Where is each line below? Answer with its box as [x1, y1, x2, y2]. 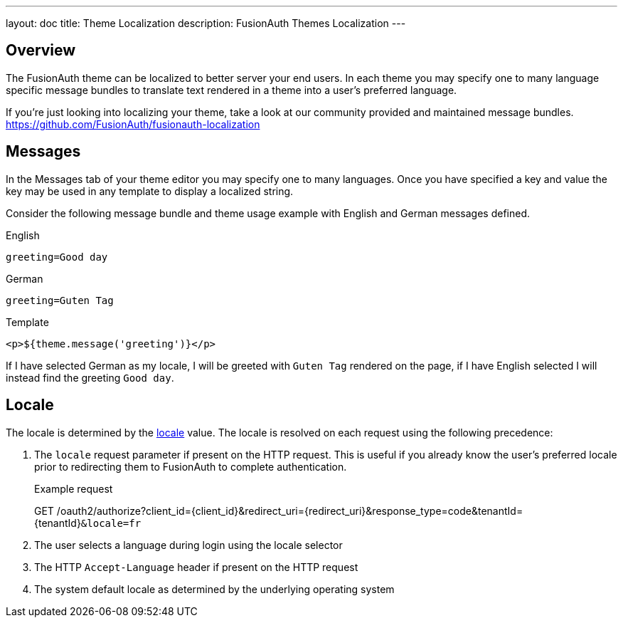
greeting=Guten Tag [6, 294, 114, 306]
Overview [6, 41, 76, 60]
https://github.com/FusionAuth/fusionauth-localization [6, 117, 260, 130]
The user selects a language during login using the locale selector [34, 538, 343, 551]
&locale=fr [80, 517, 142, 529]
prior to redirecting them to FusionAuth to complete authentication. [34, 460, 347, 473]
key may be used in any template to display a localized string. [6, 184, 294, 197]
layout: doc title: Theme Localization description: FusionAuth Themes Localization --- [6, 17, 406, 29]
